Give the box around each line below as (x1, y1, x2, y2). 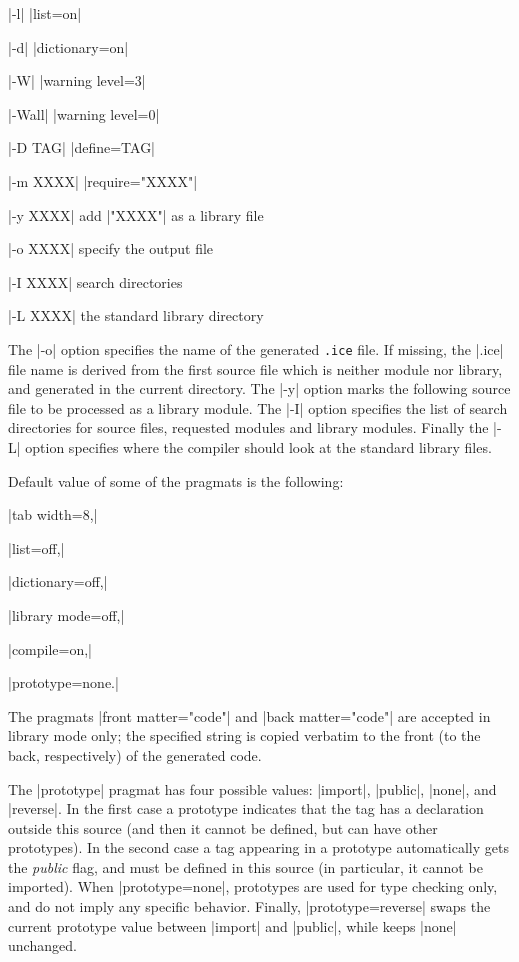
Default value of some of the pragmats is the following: (8, 470, 344, 491)
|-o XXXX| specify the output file (8, 238, 214, 259)
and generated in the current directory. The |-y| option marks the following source (8, 378, 511, 399)
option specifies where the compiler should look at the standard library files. (25, 436, 492, 457)
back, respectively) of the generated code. (8, 744, 262, 765)
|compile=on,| (8, 638, 93, 659)
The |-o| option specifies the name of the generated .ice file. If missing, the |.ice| (8, 338, 504, 359)
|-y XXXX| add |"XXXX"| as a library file (8, 204, 264, 225)
